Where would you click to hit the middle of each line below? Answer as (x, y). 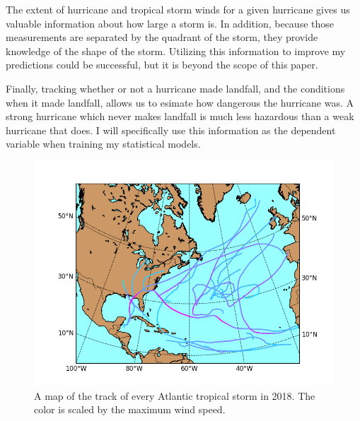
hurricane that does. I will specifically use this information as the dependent (171, 130)
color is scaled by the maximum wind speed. (130, 409)
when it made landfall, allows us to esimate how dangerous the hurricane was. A (180, 102)
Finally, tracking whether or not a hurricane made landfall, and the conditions (175, 88)
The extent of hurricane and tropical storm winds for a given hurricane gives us (178, 9)
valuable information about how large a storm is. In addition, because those (170, 23)
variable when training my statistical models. (103, 144)
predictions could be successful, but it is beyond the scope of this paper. (162, 65)
